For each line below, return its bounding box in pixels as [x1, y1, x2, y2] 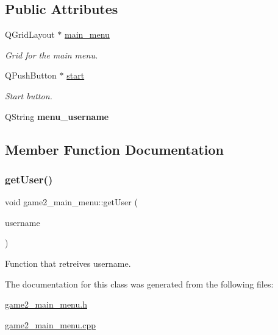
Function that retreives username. [5, 256, 131, 269]
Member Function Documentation [5, 139, 224, 158]
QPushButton [5, 69, 57, 82]
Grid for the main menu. [5, 48, 98, 61]
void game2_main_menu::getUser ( [5, 196, 138, 208]
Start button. [5, 89, 52, 102]
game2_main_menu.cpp [5, 318, 96, 331]
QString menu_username [5, 110, 109, 122]
